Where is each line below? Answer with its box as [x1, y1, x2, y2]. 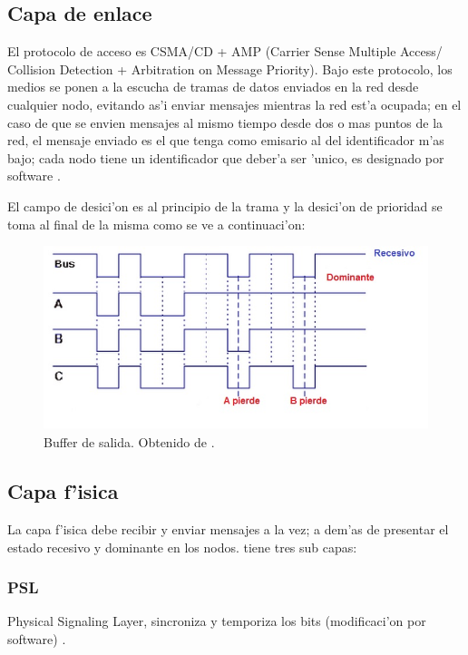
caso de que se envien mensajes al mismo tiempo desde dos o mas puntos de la [7, 112, 444, 132]
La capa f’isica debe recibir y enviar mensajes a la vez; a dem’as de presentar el [7, 519, 449, 538]
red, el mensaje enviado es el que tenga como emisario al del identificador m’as [7, 131, 444, 150]
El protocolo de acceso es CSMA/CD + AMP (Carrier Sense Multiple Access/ [7, 42, 443, 61]
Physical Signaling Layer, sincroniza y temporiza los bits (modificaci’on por [7, 611, 426, 631]
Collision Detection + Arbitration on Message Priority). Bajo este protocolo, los [7, 59, 453, 78]
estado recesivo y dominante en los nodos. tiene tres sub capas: [7, 537, 357, 556]
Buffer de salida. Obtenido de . [44, 433, 215, 452]
